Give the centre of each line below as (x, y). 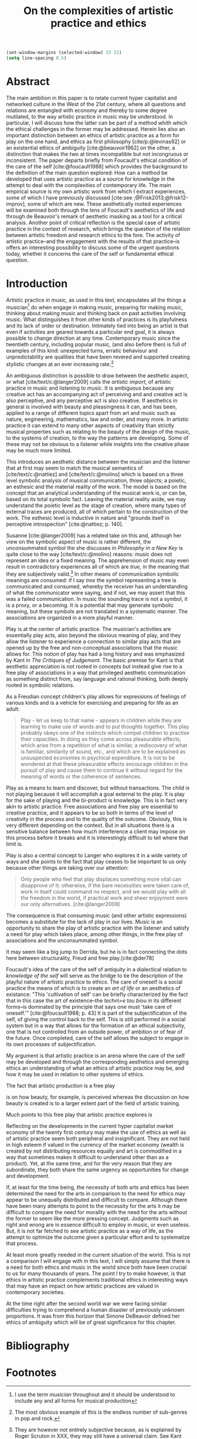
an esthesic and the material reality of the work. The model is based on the (96, 487)
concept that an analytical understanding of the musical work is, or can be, (96, 493)
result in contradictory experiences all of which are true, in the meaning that (98, 567)
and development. (28, 1175)
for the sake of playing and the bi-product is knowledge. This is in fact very (97, 800)
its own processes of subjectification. (51, 1044)
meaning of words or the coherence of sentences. (81, 776)
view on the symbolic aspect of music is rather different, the (79, 542)
